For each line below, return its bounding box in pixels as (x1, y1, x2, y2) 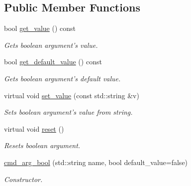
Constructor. (4, 174, 43, 184)
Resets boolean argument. (4, 140, 81, 151)
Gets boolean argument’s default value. (4, 73, 121, 83)
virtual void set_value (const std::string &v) (4, 90, 139, 100)
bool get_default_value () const (4, 56, 102, 67)
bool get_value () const (4, 23, 76, 33)
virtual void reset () (4, 123, 64, 134)
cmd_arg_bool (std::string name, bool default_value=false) (4, 157, 188, 167)
